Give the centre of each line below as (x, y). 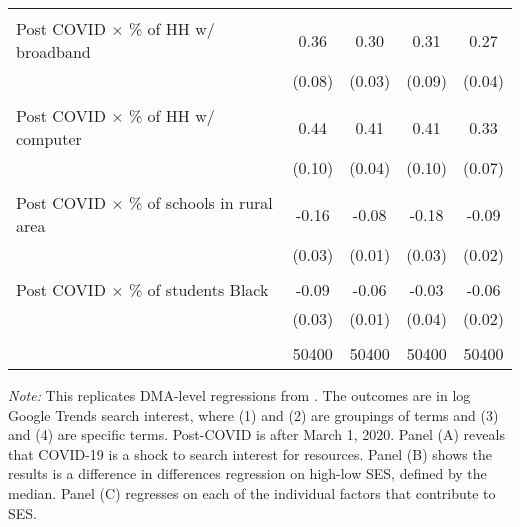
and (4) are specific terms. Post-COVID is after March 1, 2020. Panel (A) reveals (256, 434)
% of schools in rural (200, 202)
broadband (53, 51)
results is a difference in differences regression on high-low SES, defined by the (247, 473)
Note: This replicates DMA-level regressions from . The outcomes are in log (239, 395)
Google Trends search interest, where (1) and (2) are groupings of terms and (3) (253, 414)
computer (49, 138)
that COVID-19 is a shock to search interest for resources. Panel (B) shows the (250, 453)
